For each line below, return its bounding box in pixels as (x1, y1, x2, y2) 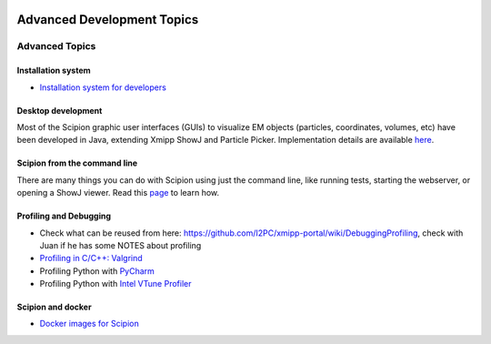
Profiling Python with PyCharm (39, 265, 155, 277)
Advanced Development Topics (16, 12, 199, 27)
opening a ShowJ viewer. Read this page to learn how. (16, 187, 220, 198)
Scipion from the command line (16, 157, 138, 168)
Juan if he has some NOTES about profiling (39, 239, 202, 250)
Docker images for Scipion (39, 319, 140, 329)
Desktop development (16, 105, 103, 116)
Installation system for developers (39, 82, 167, 93)
